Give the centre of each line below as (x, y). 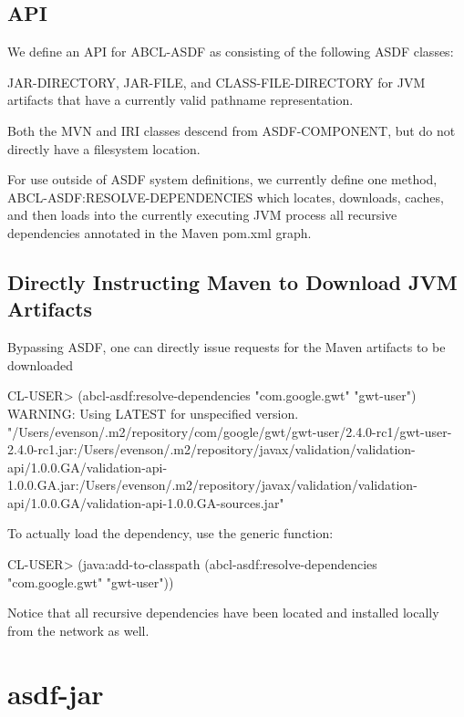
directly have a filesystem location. (104, 148)
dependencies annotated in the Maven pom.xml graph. (160, 232)
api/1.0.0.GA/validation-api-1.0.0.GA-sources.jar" (146, 502)
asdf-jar (56, 693)
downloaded (40, 364)
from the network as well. (78, 630)
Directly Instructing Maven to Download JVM (232, 281)
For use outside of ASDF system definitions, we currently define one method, (222, 179)
